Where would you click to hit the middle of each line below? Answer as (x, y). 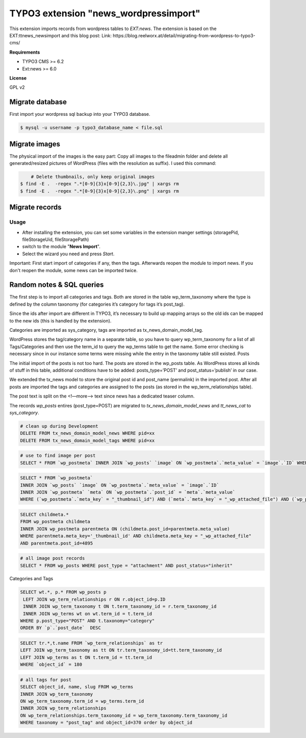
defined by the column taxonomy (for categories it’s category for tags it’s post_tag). (97, 304)
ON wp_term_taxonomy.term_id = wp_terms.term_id (82, 701)
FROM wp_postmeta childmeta (55, 522)
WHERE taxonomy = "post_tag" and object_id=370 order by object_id (106, 723)
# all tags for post (46, 680)
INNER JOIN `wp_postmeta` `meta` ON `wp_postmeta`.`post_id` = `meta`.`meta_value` (128, 492)
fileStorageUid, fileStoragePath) (56, 239)
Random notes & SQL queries (57, 285)
